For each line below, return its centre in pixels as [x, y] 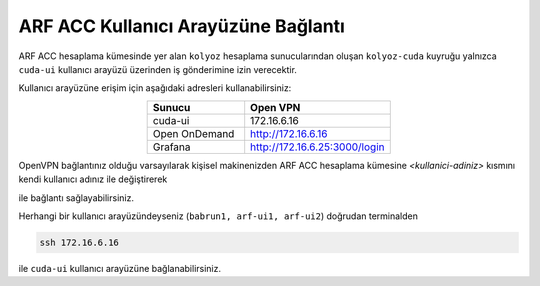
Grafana [171, 147]
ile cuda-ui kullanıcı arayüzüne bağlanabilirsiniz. [120, 268]
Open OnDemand [193, 133]
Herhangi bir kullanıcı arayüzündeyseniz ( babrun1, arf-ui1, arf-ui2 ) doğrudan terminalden [218, 216]
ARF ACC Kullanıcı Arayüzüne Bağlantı [181, 26]
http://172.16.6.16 [289, 133]
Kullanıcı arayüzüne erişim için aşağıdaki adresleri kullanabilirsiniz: [155, 88]
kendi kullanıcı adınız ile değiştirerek [93, 179]
